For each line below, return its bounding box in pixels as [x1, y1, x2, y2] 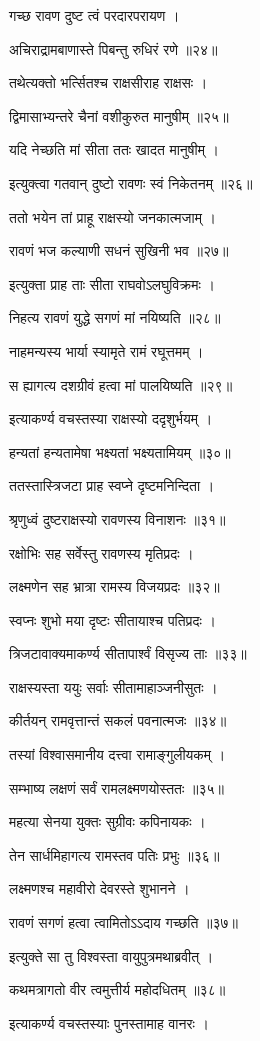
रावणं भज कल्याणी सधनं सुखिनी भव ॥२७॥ [9, 240, 229, 261]
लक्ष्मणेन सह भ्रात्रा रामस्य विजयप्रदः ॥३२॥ [9, 576, 220, 597]
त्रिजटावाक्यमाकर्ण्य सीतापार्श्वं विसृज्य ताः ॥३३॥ [9, 643, 247, 664]
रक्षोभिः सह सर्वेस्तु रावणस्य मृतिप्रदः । [9, 542, 194, 563]
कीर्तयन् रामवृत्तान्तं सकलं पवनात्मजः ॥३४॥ [9, 710, 227, 731]
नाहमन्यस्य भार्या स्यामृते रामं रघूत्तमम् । [9, 340, 204, 361]
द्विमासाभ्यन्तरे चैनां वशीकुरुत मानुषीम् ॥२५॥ [9, 105, 229, 126]
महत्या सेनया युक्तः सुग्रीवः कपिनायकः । [9, 811, 206, 832]
